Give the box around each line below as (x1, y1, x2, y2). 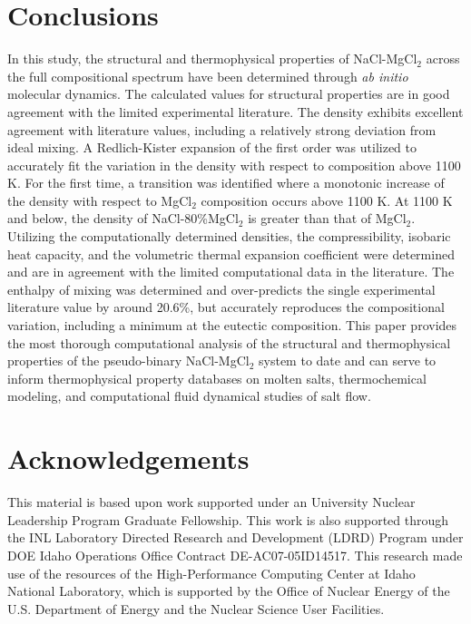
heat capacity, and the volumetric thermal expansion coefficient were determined (7, 244, 455, 263)
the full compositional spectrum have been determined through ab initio (7, 66, 408, 85)
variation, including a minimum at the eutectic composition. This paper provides (7, 316, 457, 335)
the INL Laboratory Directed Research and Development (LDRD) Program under (7, 528, 464, 547)
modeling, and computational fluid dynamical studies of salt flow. (7, 386, 371, 405)
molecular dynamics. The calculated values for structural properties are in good (7, 84, 450, 103)
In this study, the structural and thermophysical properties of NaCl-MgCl (7, 49, 417, 68)
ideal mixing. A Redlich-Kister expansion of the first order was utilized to (7, 138, 417, 157)
